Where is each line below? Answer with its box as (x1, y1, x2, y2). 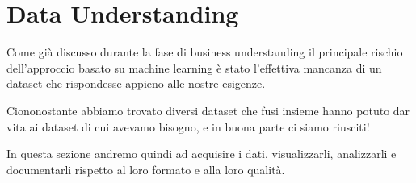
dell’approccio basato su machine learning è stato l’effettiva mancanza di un (6, 59, 382, 76)
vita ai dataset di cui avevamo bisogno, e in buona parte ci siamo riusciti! (6, 118, 370, 135)
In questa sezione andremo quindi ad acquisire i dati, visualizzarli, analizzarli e (6, 145, 397, 162)
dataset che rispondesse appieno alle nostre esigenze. (6, 75, 266, 92)
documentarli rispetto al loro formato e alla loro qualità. (6, 160, 285, 177)
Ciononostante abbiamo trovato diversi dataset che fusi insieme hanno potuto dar (6, 102, 410, 119)
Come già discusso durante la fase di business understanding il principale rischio (6, 44, 403, 60)
